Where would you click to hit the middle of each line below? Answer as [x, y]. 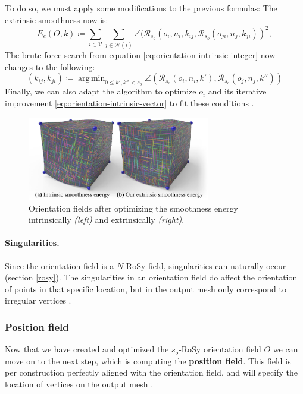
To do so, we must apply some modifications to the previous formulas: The [141, 8]
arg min [92, 79]
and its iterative [237, 91]
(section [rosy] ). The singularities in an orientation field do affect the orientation [151, 277]
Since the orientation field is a [60, 265]
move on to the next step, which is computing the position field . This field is [148, 360]
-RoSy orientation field [220, 349]
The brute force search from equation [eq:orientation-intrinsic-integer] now [140, 55]
